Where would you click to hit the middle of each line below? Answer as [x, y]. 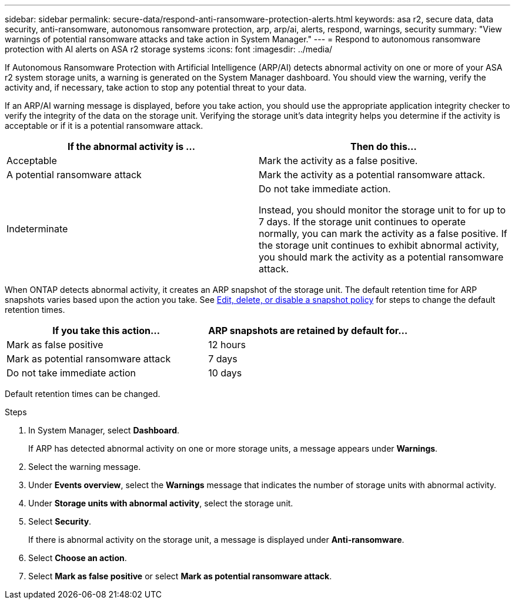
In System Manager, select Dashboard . [104, 430]
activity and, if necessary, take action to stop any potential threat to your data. [156, 87]
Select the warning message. [85, 467]
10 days [225, 373]
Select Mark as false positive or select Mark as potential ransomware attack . [180, 576]
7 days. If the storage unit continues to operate [362, 222]
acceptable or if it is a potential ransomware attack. [104, 126]
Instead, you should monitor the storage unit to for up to [382, 210]
